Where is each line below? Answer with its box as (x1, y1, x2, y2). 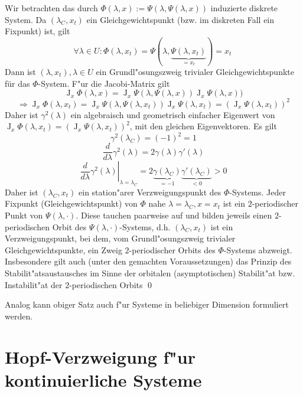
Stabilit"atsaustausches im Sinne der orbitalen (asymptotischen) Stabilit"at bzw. (5, 267, 295, 279)
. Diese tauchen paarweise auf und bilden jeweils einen (76, 209, 272, 221)
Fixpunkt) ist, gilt (5, 25, 70, 37)
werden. (5, 309, 33, 322)
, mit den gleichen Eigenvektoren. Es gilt (129, 120, 277, 132)
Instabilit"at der (5, 278, 63, 290)
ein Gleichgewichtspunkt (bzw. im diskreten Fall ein (86, 13, 275, 25)
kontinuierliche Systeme (5, 367, 202, 391)
